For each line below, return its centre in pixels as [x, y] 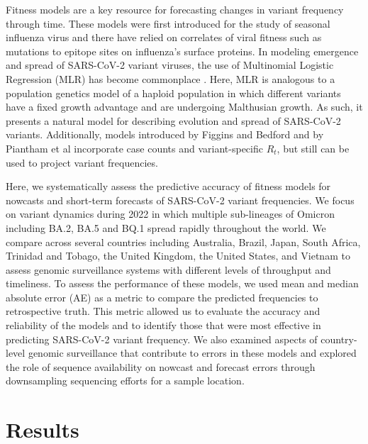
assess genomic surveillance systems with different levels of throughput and [168, 269]
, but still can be [313, 148]
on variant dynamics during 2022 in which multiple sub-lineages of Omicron [170, 214]
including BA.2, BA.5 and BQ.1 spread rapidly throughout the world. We [166, 227]
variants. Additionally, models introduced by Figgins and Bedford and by [165, 134]
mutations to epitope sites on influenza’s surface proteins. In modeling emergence [182, 51]
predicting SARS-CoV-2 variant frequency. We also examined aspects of [162, 339]
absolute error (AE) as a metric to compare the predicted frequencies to [162, 297]
